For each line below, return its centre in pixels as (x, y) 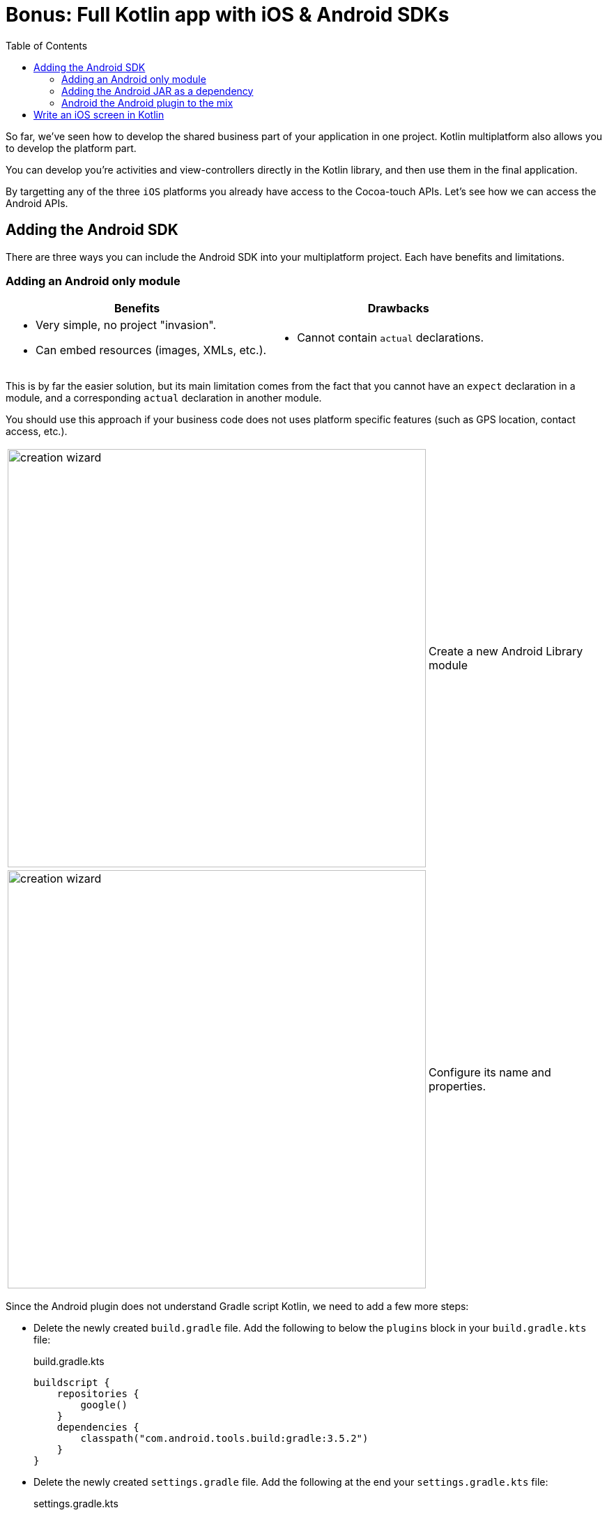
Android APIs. (37, 203)
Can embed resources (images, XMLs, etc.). (151, 350)
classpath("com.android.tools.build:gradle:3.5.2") (224, 1439)
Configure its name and (490, 1073)
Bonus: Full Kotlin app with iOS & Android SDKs (228, 15)
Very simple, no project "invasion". (126, 325)
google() (104, 1405)
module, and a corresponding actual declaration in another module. (164, 398)
